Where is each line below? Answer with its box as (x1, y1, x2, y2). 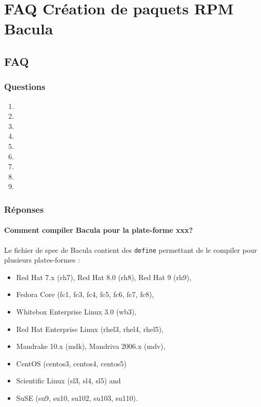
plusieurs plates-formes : (4, 254, 80, 265)
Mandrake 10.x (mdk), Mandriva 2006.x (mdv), (16, 341, 166, 351)
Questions (4, 80, 46, 93)
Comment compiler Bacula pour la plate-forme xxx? (4, 225, 193, 235)
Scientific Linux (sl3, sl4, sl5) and (16, 375, 121, 386)
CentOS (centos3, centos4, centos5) (16, 358, 127, 368)
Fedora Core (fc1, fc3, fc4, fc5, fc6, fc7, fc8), (16, 289, 154, 300)
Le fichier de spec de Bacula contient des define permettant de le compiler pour (4, 244, 257, 255)
